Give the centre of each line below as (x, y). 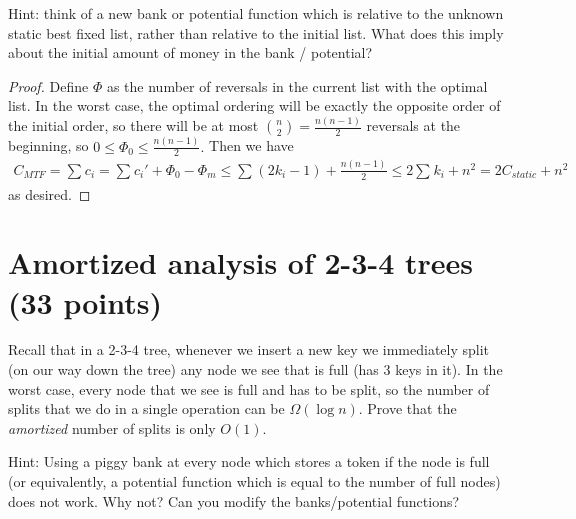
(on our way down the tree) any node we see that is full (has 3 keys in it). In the (255, 369)
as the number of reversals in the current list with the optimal (297, 85)
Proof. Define (48, 85)
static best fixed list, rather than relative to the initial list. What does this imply (256, 32)
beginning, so (48, 145)
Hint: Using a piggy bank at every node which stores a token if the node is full (249, 461)
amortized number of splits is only (112, 427)
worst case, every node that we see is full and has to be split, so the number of (249, 388)
